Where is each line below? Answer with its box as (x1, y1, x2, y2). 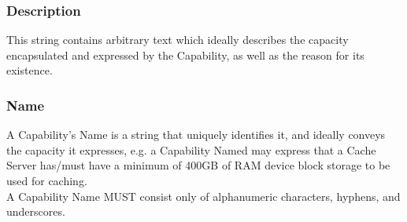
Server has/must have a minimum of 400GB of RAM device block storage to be (6, 157, 390, 173)
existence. (6, 62, 53, 78)
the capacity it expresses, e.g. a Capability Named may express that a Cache (6, 141, 376, 158)
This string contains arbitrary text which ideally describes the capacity (6, 31, 349, 48)
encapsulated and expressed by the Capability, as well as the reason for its (6, 46, 364, 63)
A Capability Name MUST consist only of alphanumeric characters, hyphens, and (6, 187, 401, 204)
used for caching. (6, 173, 87, 188)
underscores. (6, 203, 65, 220)
